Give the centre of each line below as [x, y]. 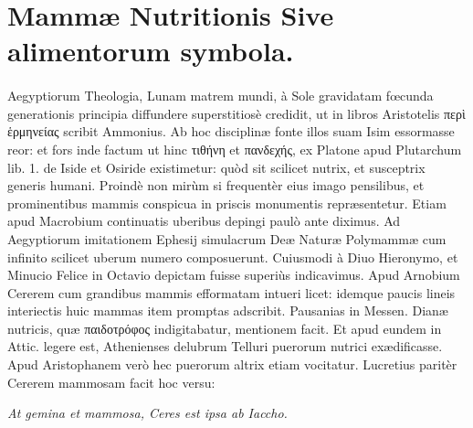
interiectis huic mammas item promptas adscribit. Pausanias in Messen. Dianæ [228, 310]
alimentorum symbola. [151, 51]
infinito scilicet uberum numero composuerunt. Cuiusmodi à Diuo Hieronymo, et [233, 257]
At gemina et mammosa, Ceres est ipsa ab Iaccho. [147, 413]
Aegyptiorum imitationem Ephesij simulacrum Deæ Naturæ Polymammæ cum [227, 238]
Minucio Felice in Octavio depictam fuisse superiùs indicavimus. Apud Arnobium [234, 275]
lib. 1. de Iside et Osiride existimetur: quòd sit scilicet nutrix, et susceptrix [216, 167]
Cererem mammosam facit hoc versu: [111, 382]
